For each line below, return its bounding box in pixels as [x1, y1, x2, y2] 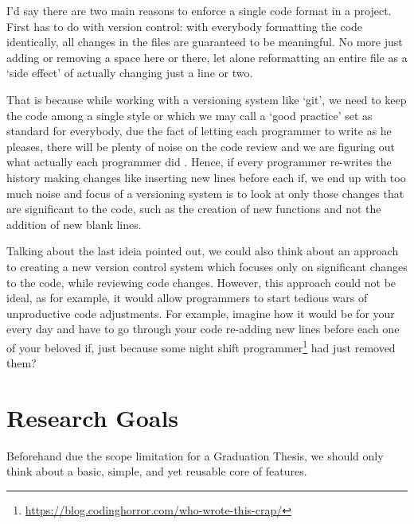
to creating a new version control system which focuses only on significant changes [6, 258, 408, 274]
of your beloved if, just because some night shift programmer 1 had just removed [6, 336, 396, 355]
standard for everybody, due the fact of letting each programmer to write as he [6, 122, 392, 139]
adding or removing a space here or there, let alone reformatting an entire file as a [6, 49, 408, 65]
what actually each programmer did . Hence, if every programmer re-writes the [6, 153, 392, 170]
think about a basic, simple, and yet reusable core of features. [6, 463, 307, 479]
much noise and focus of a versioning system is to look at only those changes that [6, 184, 404, 201]
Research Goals [6, 401, 179, 433]
